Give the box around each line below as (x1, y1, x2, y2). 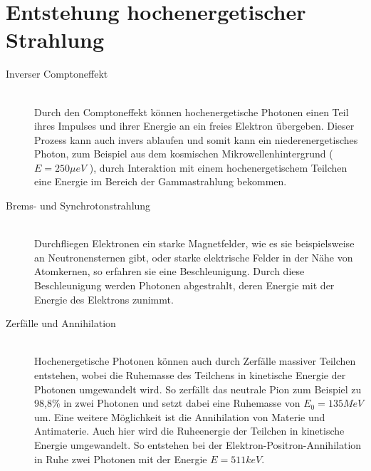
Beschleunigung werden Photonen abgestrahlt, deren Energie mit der (34, 278, 335, 293)
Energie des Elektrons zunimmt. (34, 291, 174, 306)
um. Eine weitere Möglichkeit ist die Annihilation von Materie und (34, 409, 325, 424)
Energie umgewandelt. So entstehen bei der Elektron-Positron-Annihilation (34, 437, 362, 452)
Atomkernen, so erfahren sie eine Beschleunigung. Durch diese (34, 264, 305, 279)
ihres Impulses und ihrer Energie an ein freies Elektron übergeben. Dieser (34, 118, 355, 133)
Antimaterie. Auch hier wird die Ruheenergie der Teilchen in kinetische (34, 423, 345, 438)
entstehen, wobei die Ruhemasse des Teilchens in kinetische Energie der (34, 368, 346, 382)
